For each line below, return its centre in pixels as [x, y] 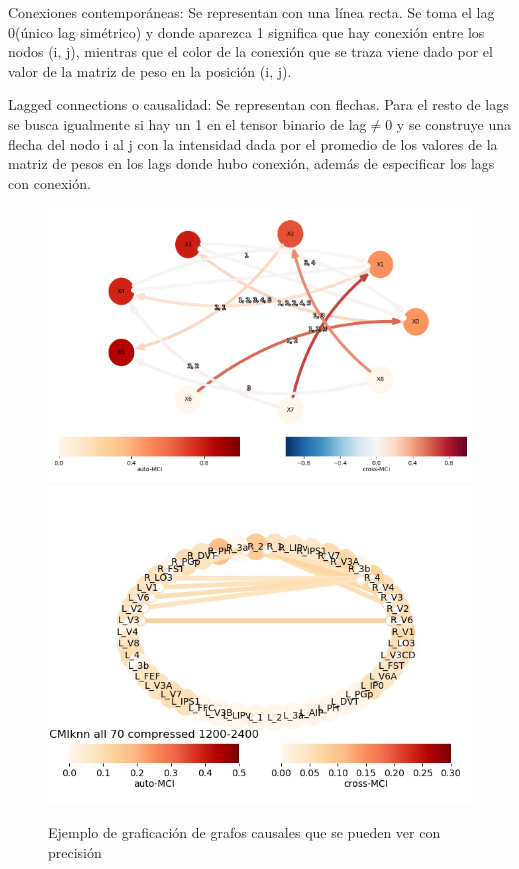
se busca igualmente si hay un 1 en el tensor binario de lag [187, 123]
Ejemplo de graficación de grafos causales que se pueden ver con [244, 832]
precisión [75, 851]
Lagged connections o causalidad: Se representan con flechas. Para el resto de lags [258, 104]
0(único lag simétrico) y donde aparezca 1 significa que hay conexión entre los [246, 31]
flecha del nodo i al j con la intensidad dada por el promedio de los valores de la [253, 143]
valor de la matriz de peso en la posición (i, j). [150, 70]
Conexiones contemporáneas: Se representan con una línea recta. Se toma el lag [251, 12]
